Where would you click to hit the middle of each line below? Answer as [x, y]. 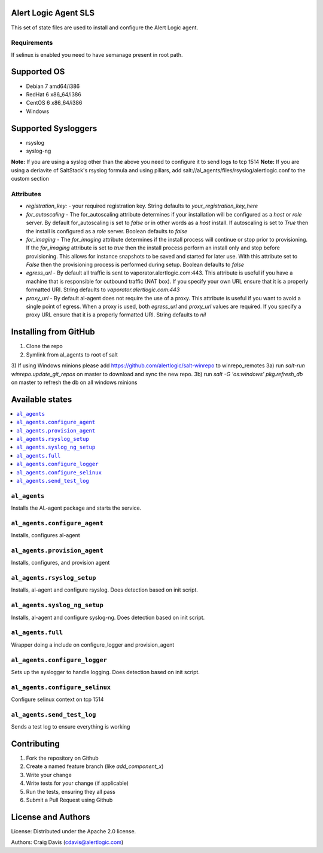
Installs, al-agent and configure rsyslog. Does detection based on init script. [105, 590]
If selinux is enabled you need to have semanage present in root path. [97, 54]
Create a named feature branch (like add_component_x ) [95, 766]
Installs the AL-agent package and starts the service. [76, 508]
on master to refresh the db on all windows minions [74, 382]
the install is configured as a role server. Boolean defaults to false [107, 231]
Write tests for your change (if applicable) [77, 783]
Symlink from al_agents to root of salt [72, 354]
